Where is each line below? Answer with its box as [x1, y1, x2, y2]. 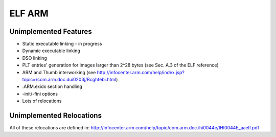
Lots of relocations [22, 98, 62, 104]
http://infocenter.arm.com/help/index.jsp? [97, 69, 185, 75]
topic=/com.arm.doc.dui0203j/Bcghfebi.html [22, 77, 117, 83]
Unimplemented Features [9, 27, 92, 36]
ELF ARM [9, 8, 49, 19]
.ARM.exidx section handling [22, 83, 83, 89]
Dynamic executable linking [22, 48, 80, 54]
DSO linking [22, 55, 47, 61]
